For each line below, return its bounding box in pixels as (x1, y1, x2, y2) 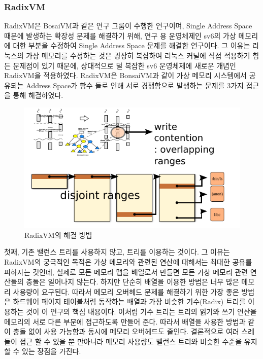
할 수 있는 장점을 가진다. (4, 346, 81, 356)
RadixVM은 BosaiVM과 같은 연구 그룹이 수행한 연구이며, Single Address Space (4, 20, 252, 31)
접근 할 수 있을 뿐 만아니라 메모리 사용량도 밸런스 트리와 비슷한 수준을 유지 (19, 336, 257, 346)
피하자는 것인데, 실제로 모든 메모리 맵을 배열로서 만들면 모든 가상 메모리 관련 (4, 266, 248, 277)
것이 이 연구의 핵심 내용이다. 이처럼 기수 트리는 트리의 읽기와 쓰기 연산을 (26, 306, 257, 316)
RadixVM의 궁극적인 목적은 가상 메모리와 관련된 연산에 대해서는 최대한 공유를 (4, 256, 252, 267)
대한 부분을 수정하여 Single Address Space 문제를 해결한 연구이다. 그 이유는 (13, 40, 250, 51)
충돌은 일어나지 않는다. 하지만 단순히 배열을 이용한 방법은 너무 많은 (26, 276, 239, 287)
